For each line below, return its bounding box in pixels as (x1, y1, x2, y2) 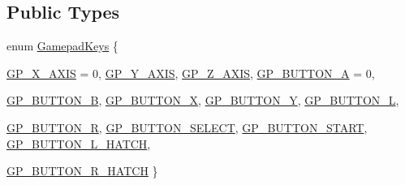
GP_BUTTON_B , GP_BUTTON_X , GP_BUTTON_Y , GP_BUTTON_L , (6, 92, 399, 109)
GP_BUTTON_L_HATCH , (6, 135, 151, 152)
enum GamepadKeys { (6, 37, 118, 54)
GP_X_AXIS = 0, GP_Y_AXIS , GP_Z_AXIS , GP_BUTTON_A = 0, (6, 64, 375, 81)
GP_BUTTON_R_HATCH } (6, 162, 158, 179)
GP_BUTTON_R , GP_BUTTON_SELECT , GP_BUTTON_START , (6, 118, 368, 136)
